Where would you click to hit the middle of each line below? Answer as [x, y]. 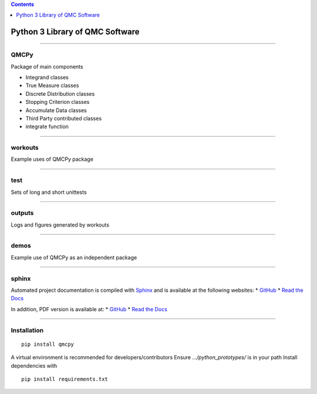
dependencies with [34, 366]
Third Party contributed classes [64, 118]
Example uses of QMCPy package [52, 159]
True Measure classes [52, 86]
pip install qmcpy [48, 344]
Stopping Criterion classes [58, 102]
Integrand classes [47, 77]
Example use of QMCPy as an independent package [74, 257]
